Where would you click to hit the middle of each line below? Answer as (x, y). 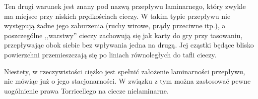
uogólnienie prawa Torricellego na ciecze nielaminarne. (86, 90)
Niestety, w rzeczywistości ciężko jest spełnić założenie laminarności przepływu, (125, 71)
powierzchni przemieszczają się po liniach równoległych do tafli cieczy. (110, 54)
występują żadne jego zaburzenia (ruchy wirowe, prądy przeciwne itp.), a (115, 25)
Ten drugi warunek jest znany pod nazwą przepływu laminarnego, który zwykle (125, 6)
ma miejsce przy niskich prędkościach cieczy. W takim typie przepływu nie (117, 16)
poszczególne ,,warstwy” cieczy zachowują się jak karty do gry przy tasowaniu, (123, 35)
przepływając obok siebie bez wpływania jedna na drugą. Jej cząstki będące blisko (129, 45)
